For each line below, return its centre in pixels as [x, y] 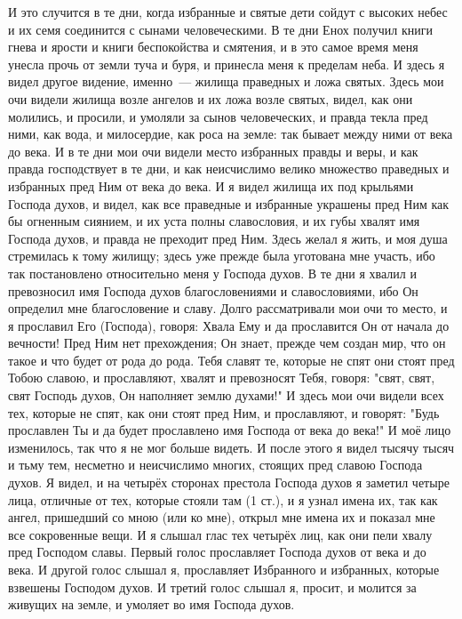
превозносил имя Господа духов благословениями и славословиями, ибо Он [213, 290]
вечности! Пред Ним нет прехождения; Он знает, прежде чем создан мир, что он [227, 343]
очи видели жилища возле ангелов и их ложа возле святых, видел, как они [211, 98]
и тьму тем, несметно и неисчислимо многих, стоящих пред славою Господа [215, 465]
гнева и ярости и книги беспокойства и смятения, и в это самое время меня [213, 47]
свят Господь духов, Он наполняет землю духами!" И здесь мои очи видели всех [226, 395]
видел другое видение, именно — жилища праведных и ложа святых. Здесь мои [226, 81]
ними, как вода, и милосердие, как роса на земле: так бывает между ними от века [231, 134]
